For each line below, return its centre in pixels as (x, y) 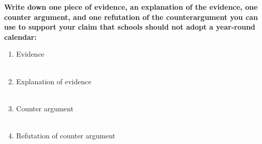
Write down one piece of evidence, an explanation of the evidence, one (131, 7)
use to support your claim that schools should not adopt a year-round (130, 27)
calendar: (20, 37)
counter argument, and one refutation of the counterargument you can (131, 17)
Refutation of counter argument (66, 135)
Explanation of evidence (54, 81)
